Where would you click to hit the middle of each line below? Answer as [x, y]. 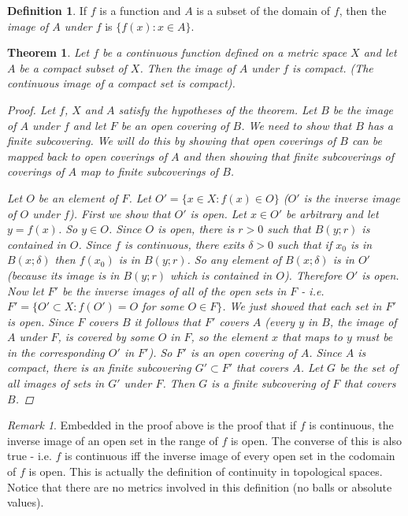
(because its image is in [63, 275]
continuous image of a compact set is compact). [121, 83]
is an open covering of [243, 352]
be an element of [78, 197]
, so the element [229, 337]
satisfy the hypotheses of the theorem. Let [218, 109]
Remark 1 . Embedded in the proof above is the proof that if [152, 425]
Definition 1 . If [47, 10]
